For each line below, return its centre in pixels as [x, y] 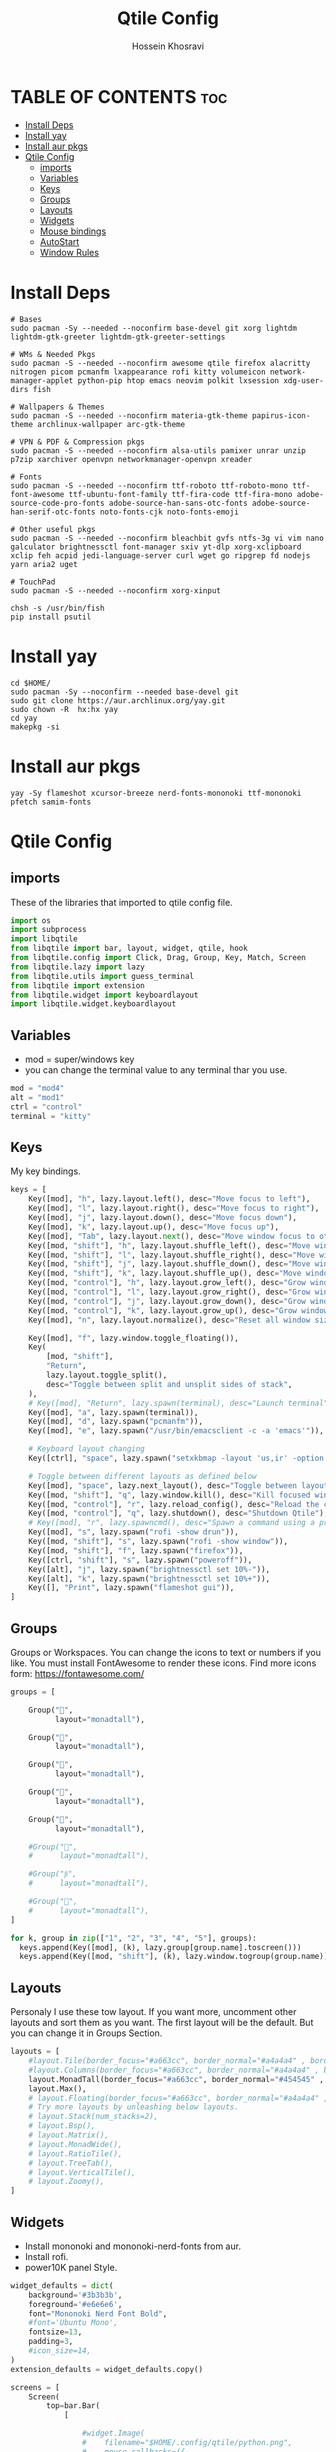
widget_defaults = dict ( [62, 2285]
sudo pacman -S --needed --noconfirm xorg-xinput [116, 590]
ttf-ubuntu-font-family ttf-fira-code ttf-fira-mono [180, 494]
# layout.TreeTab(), [71, 2163]
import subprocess [48, 930]
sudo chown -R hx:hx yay [64, 709]
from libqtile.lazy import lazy [77, 967]
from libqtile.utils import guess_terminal [102, 976]
